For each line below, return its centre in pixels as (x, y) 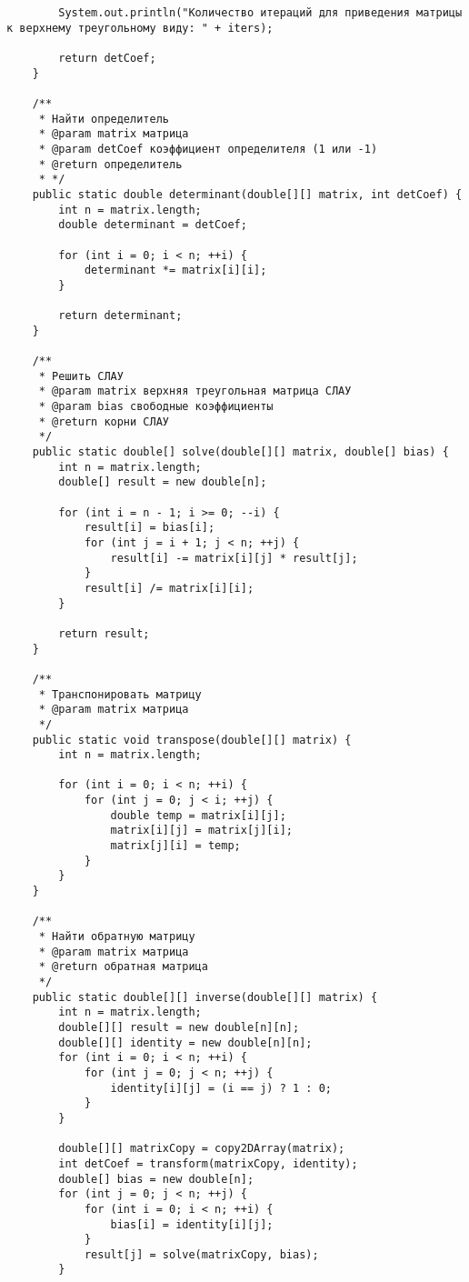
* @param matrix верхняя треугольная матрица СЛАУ (195, 391)
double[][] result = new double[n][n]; (179, 1027)
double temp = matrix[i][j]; (198, 815)
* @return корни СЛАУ (104, 421)
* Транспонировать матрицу (120, 694)
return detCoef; (107, 58)
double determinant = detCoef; (153, 225)
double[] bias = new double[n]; (156, 1179)
